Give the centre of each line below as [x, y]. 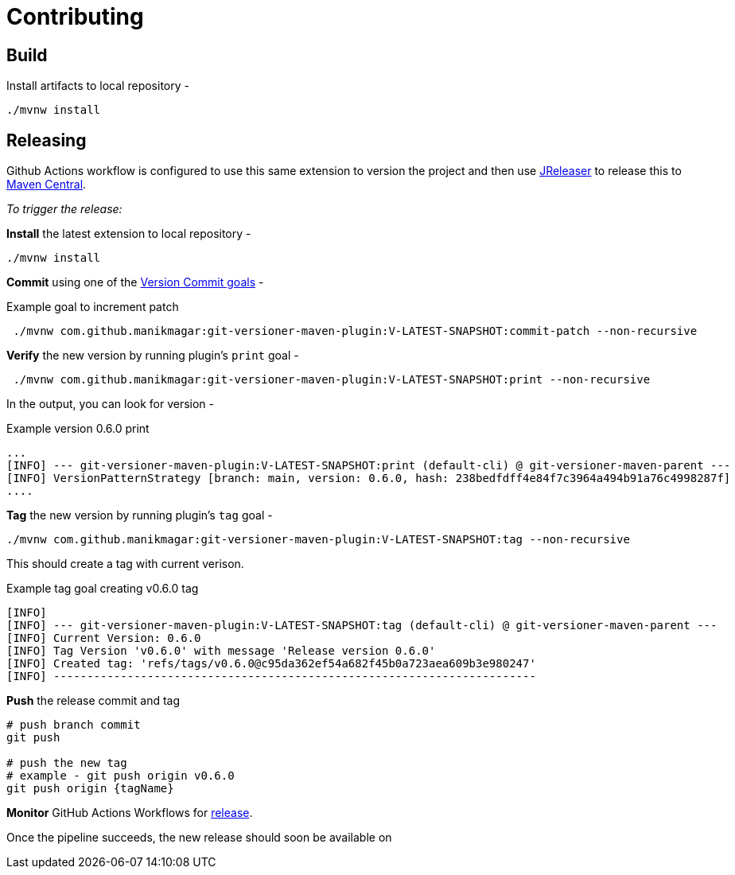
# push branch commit [74, 725]
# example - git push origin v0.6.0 [121, 776]
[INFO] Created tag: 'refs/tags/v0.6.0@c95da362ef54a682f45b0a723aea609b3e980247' [271, 664]
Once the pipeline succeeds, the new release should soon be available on [199, 838]
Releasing [47, 140]
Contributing [75, 17]
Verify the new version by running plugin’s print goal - [153, 356]
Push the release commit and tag [93, 701]
